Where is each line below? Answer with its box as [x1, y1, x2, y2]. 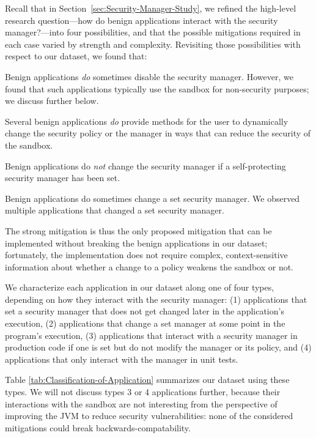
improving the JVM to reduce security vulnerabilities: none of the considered [5, 409, 293, 422]
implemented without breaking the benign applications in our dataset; [5, 236, 268, 249]
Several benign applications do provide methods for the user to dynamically [5, 114, 288, 127]
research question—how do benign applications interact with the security [5, 13, 278, 26]
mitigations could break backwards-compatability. [5, 421, 191, 434]
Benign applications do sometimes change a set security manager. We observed [5, 191, 300, 204]
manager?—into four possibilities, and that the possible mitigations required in [5, 26, 301, 39]
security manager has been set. [5, 171, 120, 184]
